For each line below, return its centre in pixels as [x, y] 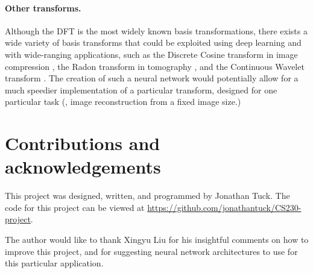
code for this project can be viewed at [75, 207]
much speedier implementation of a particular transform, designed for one [141, 89]
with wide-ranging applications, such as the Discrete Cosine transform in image [151, 54]
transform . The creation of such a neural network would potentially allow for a [152, 78]
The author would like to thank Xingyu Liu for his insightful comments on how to [157, 240]
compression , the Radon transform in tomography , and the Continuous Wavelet [155, 66]
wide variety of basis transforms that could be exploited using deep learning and [153, 42]
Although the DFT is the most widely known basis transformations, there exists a [156, 30]
